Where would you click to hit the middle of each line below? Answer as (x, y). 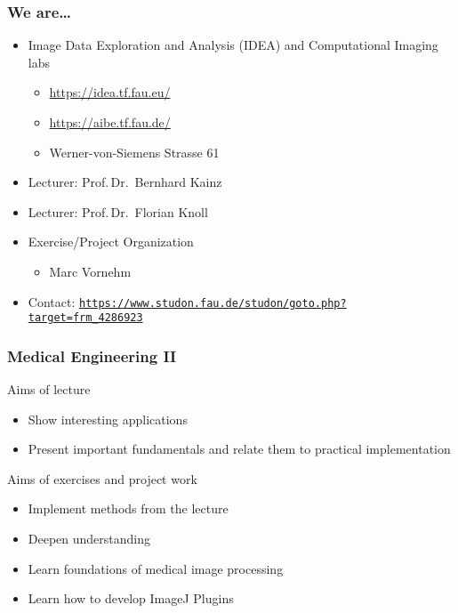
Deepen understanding (89, 539)
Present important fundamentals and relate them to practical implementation (239, 449)
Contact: (52, 301)
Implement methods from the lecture (128, 508)
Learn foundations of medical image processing (156, 568)
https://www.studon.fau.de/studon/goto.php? (213, 303)
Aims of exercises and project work (102, 478)
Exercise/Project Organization (111, 242)
